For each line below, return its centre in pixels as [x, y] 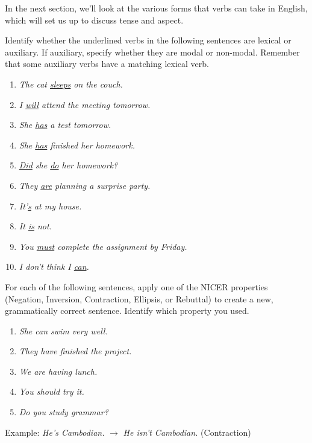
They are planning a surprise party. [85, 185]
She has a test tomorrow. [65, 125]
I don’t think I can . [54, 266]
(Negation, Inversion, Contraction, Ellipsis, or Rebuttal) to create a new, [139, 298]
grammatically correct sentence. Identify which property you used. [127, 311]
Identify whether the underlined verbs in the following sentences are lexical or [148, 40]
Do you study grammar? [64, 412]
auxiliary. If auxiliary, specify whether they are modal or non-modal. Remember [152, 52]
